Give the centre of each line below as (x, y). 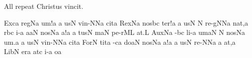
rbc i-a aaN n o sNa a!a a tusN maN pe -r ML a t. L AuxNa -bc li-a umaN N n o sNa (125, 32)
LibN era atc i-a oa (33, 51)
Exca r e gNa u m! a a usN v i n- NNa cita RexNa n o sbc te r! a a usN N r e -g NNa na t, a (126, 22)
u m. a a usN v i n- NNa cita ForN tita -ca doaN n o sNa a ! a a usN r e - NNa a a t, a (120, 42)
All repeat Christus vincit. (44, 6)
